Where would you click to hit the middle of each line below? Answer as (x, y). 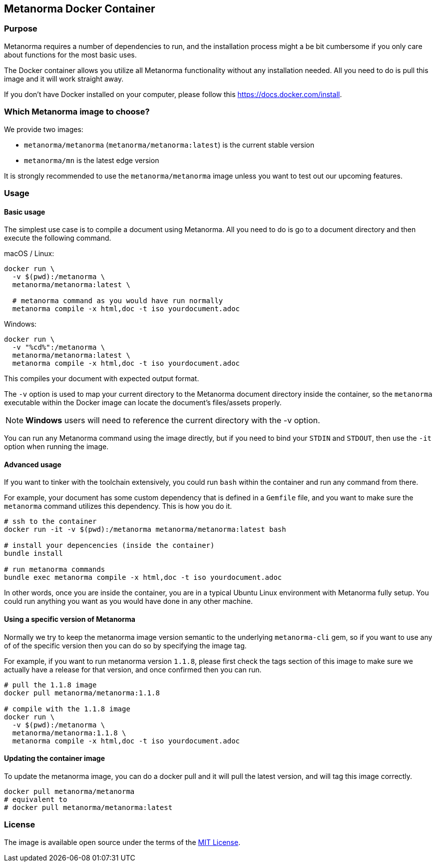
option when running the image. (56, 447)
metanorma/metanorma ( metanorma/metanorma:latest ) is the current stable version (169, 145)
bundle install (34, 554)
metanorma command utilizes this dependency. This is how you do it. (118, 506)
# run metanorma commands (55, 570)
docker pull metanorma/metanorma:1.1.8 (82, 693)
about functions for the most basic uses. (70, 55)
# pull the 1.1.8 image (50, 685)
